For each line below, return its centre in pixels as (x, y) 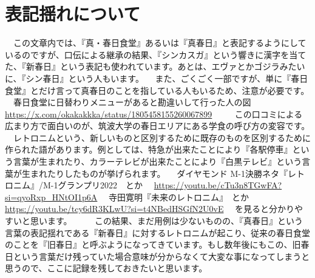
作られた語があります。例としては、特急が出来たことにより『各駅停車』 (149, 149)
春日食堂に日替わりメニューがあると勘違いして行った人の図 (132, 102)
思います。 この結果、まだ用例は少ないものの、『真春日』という (166, 221)
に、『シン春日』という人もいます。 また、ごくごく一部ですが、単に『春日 (157, 78)
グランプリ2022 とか (100, 185)
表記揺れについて (73, 14)
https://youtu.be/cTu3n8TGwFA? (218, 185)
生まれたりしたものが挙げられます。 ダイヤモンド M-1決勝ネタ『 (155, 173)
